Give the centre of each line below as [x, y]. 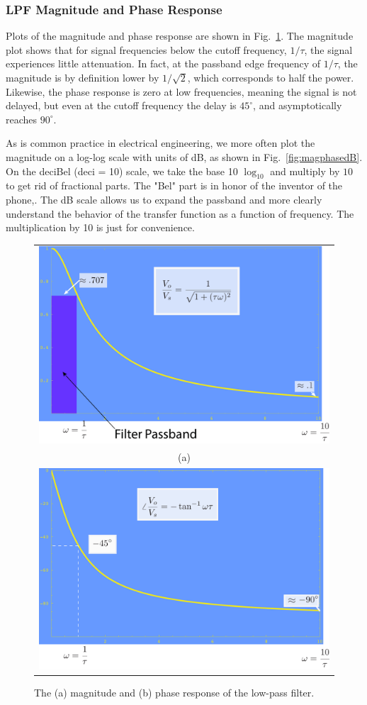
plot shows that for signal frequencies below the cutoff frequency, [146, 49]
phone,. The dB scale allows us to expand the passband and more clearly [164, 199]
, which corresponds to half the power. [271, 77]
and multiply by [305, 171]
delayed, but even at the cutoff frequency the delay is [121, 105]
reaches [22, 119]
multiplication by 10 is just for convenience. [100, 227]
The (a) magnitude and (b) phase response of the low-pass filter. [174, 692]
